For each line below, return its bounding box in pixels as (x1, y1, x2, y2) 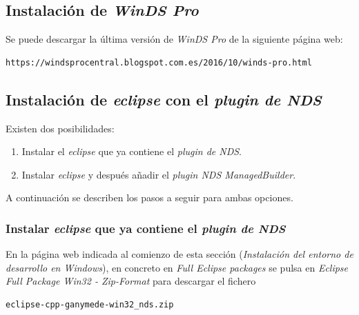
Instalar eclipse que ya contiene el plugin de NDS (6, 219, 286, 236)
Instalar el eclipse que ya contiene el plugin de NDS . (21, 144, 242, 159)
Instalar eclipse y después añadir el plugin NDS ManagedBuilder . (21, 167, 296, 181)
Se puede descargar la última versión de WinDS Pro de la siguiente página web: (6, 32, 343, 46)
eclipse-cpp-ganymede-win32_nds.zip (6, 299, 174, 309)
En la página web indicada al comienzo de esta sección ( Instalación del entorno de (6, 247, 353, 261)
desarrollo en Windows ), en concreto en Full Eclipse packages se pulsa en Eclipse (6, 260, 349, 274)
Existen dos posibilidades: (6, 121, 115, 135)
